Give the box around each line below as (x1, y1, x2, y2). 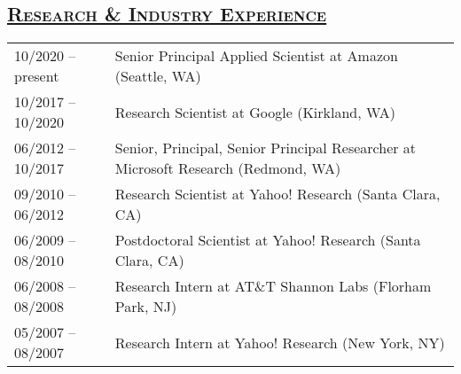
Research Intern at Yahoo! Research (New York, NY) (114, 331, 445, 353)
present (14, 66, 59, 87)
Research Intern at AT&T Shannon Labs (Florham (114, 276, 432, 297)
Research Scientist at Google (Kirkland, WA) (114, 101, 395, 122)
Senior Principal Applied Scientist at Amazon (114, 45, 398, 66)
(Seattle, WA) (114, 66, 201, 87)
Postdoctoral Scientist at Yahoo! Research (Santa (114, 230, 421, 251)
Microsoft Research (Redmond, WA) (114, 158, 341, 179)
